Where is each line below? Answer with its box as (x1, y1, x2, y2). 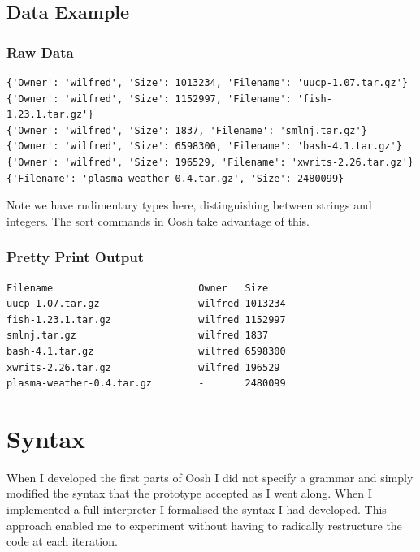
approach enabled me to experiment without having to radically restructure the (6, 516, 402, 533)
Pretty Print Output (6, 247, 144, 267)
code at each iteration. (6, 533, 118, 550)
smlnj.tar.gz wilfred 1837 (6, 330, 269, 342)
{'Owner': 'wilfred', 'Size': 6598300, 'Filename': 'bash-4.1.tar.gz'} (6, 140, 402, 153)
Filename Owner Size (6, 282, 269, 294)
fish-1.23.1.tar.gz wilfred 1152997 (6, 313, 286, 326)
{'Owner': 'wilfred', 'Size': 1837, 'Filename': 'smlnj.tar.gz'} (6, 124, 367, 136)
